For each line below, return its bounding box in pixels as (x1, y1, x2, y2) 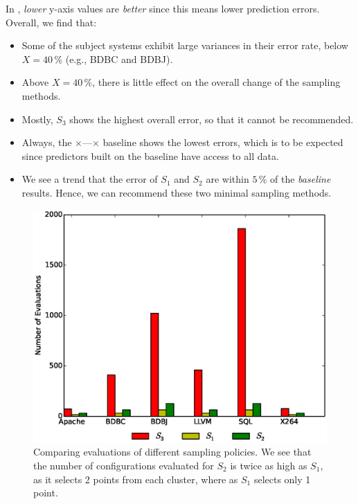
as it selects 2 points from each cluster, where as (33, 471, 238, 486)
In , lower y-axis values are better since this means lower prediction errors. (6, 1, 320, 15)
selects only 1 (253, 471, 311, 486)
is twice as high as (230, 458, 307, 472)
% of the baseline (258, 172, 331, 186)
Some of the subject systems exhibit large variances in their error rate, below (21, 38, 348, 53)
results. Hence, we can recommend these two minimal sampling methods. (21, 185, 332, 199)
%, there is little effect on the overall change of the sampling (84, 75, 341, 89)
